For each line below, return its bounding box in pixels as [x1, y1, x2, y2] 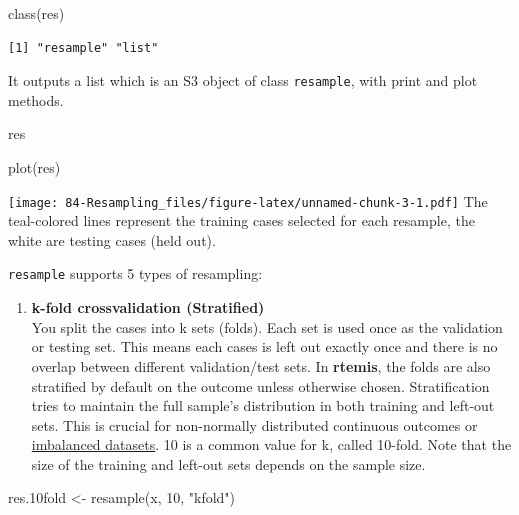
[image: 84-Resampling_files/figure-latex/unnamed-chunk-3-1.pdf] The [8, 190, 488, 211]
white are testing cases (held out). [8, 229, 216, 250]
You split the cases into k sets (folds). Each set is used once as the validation [31, 316, 503, 337]
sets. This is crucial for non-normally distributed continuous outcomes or [31, 414, 478, 435]
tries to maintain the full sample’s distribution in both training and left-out [31, 395, 495, 416]
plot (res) [8, 157, 61, 178]
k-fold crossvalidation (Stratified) [31, 297, 265, 318]
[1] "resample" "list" [8, 40, 159, 55]
